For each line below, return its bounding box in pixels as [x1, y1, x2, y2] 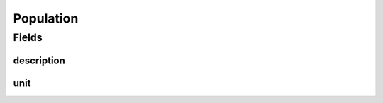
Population [13, 11, 79, 26]
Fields [13, 31, 43, 44]
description [13, 54, 65, 66]
